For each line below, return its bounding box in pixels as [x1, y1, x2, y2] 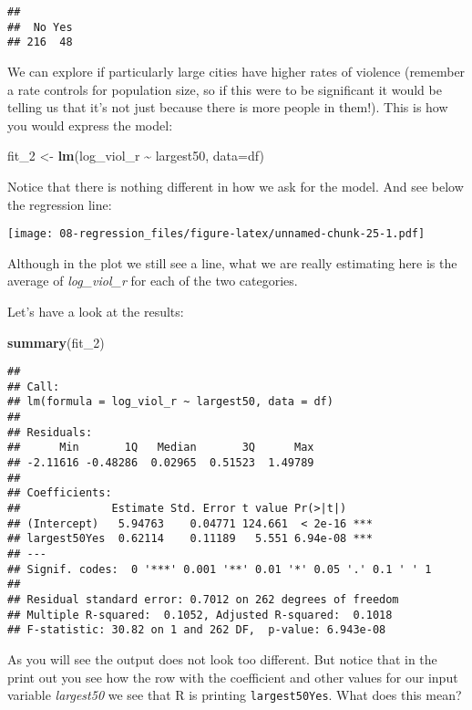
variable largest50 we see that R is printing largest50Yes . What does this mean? [7, 685, 462, 705]
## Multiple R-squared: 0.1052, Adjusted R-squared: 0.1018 [7, 608, 393, 621]
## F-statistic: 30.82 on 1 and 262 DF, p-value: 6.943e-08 [7, 623, 386, 637]
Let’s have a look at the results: [7, 301, 184, 320]
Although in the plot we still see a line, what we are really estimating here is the [7, 253, 457, 272]
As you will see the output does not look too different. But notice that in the [7, 649, 437, 668]
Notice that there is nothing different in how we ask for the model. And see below [7, 176, 464, 195]
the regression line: [7, 194, 112, 214]
